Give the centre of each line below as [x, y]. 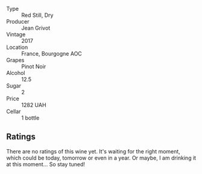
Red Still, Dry [37, 15]
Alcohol [16, 73]
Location [17, 47]
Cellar [14, 111]
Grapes [15, 60]
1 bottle [30, 118]
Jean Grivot [36, 28]
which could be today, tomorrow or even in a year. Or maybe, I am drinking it [101, 158]
